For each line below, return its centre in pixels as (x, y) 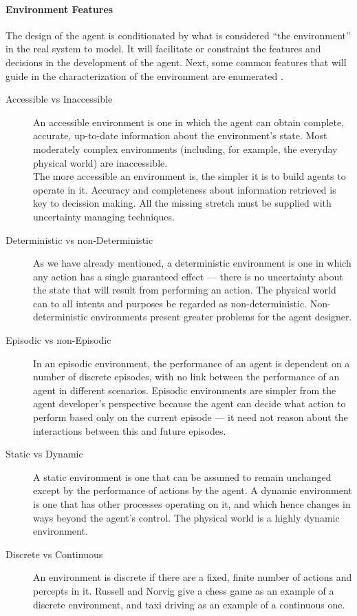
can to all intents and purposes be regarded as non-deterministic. (170, 303)
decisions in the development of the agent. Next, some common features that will (176, 62)
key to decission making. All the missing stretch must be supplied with (182, 203)
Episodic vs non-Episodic (58, 340)
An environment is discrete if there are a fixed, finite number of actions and (193, 577)
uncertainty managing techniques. (104, 216)
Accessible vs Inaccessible (59, 99)
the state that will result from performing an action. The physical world (185, 290)
